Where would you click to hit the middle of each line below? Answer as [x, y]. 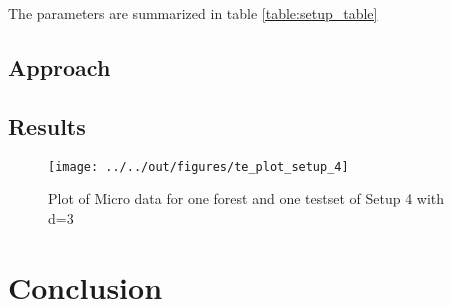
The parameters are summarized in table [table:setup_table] [193, 13]
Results [47, 125]
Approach [59, 66]
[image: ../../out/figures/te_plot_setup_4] [198, 166]
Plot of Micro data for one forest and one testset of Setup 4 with [246, 198]
